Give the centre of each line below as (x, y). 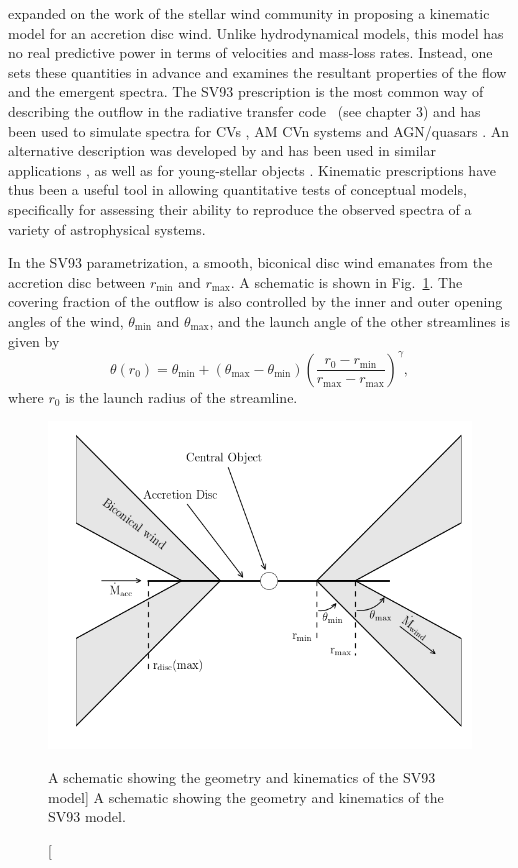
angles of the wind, (66, 320)
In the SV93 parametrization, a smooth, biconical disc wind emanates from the (250, 262)
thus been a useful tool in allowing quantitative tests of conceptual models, (237, 189)
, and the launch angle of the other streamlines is (360, 320)
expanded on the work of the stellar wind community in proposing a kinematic (249, 13)
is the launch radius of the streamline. (181, 396)
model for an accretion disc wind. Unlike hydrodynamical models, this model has (256, 32)
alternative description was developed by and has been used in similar (222, 150)
